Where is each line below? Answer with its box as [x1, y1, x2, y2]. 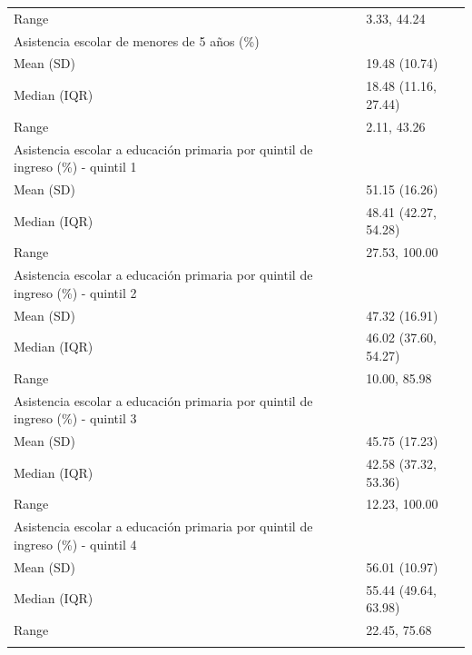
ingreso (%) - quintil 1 [14, 157, 137, 176]
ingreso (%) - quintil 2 [14, 283, 137, 302]
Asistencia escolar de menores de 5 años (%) [14, 31, 260, 50]
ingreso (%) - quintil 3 [14, 409, 137, 428]
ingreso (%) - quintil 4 [14, 534, 137, 553]
